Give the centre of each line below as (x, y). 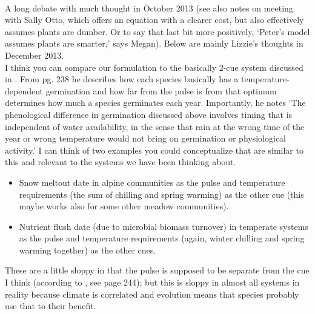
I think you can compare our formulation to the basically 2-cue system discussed (154, 67)
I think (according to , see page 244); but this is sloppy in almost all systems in (152, 282)
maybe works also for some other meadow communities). (124, 206)
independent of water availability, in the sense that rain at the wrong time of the (155, 126)
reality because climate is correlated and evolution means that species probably (152, 294)
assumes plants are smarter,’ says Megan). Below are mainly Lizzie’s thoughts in (154, 43)
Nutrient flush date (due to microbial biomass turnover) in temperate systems (164, 226)
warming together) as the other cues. (88, 250)
